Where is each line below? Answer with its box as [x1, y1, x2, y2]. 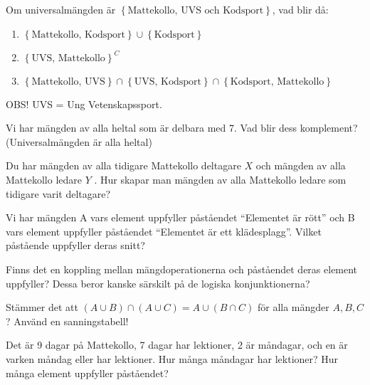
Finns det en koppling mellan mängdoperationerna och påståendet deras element [6, 261, 358, 276]
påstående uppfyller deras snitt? [6, 238, 145, 253]
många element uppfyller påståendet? [6, 365, 169, 380]
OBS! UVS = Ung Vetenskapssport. [6, 96, 162, 111]
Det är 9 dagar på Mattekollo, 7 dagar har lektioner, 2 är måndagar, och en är [6, 337, 348, 352]
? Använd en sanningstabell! [6, 313, 129, 328]
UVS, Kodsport [134, 76, 201, 87]
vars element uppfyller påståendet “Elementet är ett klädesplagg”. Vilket [6, 223, 322, 238]
